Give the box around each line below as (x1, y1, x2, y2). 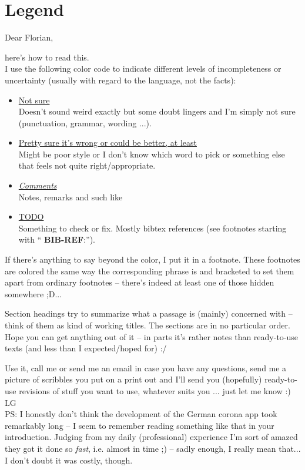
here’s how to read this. (5, 51, 89, 63)
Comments (18, 179, 57, 192)
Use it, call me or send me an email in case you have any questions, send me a (5, 361, 287, 374)
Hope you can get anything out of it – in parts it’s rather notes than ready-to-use (5, 330, 299, 343)
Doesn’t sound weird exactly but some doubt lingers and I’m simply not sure (18, 105, 296, 117)
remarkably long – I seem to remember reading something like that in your (5, 419, 274, 431)
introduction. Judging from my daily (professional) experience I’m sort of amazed (5, 431, 298, 443)
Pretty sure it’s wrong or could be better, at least (18, 136, 197, 149)
